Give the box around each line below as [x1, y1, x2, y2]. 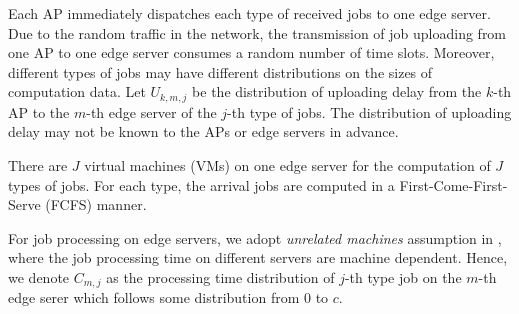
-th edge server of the [86, 101, 217, 122]
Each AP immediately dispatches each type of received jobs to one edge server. [8, 3, 491, 23]
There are [8, 155, 68, 176]
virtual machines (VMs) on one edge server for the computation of [84, 155, 491, 176]
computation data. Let [8, 81, 146, 102]
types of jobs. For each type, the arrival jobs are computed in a [8, 174, 395, 195]
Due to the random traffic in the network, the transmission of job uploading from [8, 22, 507, 43]
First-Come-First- [399, 174, 508, 195]
